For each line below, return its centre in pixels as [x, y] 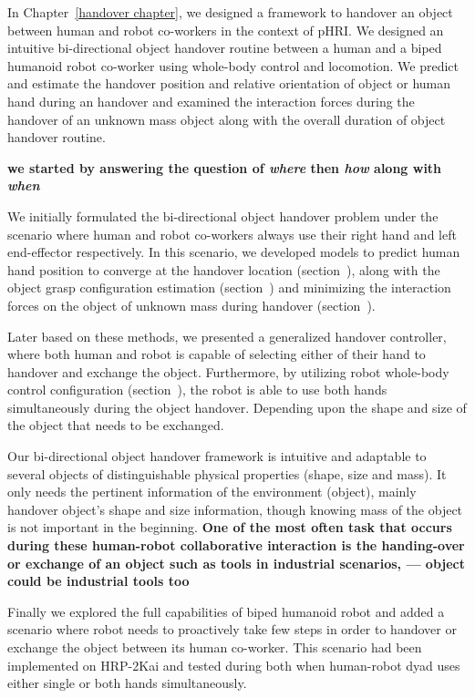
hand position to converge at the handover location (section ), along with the [224, 269]
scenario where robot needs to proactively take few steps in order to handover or [232, 629]
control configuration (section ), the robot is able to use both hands [197, 390]
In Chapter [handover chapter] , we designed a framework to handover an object [230, 12]
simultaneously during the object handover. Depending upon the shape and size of [237, 407]
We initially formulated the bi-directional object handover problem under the [223, 216]
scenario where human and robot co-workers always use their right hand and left [232, 234]
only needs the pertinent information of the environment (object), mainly [212, 492]
